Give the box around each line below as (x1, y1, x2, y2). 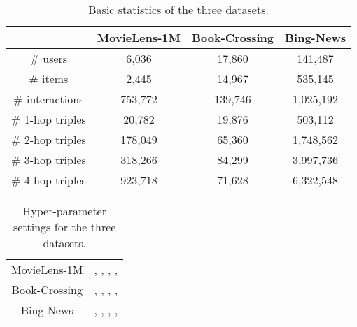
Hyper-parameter (22, 203, 106, 219)
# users (29, 50, 68, 66)
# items (29, 71, 69, 87)
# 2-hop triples (11, 131, 86, 147)
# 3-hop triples (11, 152, 86, 168)
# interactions (13, 91, 84, 107)
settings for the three (13, 219, 116, 235)
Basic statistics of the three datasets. (88, 1, 269, 17)
